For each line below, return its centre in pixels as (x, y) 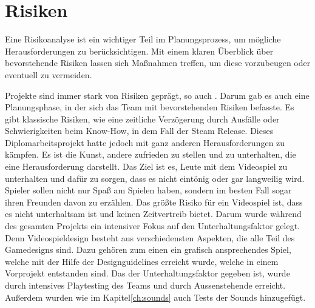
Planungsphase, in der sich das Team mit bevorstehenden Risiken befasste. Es (150, 107)
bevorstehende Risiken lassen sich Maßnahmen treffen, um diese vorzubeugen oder (158, 63)
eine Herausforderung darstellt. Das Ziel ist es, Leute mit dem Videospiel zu (146, 166)
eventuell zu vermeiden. (49, 74)
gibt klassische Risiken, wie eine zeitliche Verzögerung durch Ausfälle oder (142, 119)
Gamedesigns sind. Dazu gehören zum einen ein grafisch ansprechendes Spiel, (148, 249)
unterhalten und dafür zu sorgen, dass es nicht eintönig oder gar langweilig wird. (155, 178)
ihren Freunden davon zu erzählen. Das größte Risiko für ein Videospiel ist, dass (154, 202)
